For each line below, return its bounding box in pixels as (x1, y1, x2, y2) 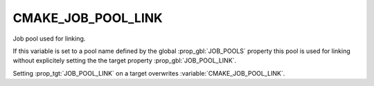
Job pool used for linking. (12, 34, 86, 43)
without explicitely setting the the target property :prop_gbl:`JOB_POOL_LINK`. (12, 56, 237, 65)
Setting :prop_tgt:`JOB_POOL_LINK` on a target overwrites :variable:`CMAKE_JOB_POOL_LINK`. (12, 69, 285, 77)
